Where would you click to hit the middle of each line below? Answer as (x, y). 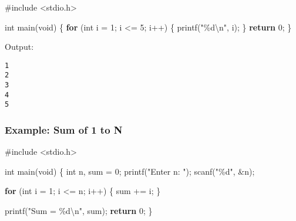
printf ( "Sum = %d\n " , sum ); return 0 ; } (79, 211)
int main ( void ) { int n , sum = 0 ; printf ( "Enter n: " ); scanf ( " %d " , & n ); (130, 171)
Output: (19, 47)
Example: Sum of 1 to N (64, 129)
